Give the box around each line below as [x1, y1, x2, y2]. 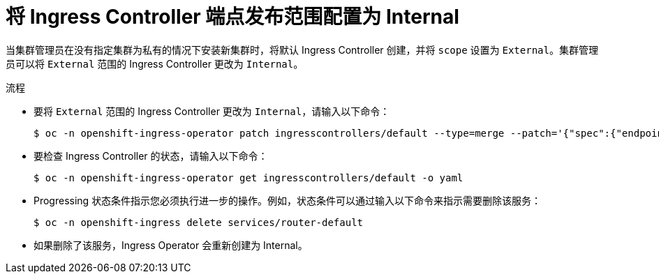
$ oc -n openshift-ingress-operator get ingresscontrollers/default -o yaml [34, 172, 464, 183]
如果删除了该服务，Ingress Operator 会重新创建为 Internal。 [34, 239, 308, 251]
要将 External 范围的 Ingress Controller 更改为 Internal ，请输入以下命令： [34, 105, 390, 117]
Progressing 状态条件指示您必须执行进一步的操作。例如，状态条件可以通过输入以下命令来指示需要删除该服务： [34, 194, 542, 206]
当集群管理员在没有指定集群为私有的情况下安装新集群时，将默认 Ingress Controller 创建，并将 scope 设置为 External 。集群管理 [6, 43, 598, 56]
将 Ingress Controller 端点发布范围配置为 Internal [6, 5, 459, 29]
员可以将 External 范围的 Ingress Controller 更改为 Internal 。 [6, 57, 304, 70]
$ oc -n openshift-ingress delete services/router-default [34, 216, 364, 228]
